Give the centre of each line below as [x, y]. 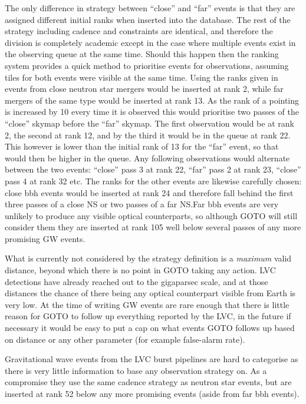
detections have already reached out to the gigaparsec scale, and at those [136, 281]
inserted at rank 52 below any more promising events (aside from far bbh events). [152, 393]
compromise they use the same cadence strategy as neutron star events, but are [148, 382]
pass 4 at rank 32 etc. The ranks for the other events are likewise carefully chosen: [153, 181]
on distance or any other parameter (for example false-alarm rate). [125, 339]
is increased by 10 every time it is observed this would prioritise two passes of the [152, 112]
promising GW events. [45, 238]
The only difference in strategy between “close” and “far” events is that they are [150, 8]
